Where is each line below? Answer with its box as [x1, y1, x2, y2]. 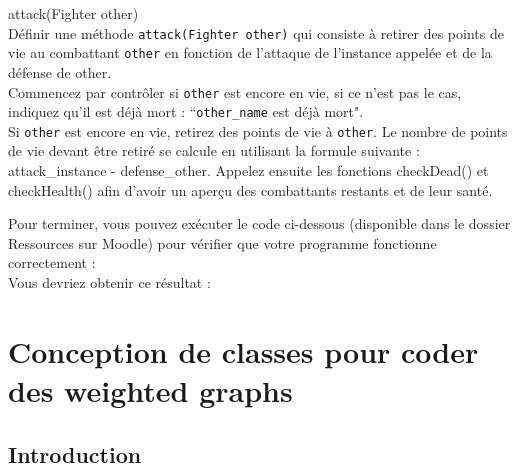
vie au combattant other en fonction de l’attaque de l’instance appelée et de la [8, 42, 492, 63]
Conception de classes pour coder [8, 330, 479, 371]
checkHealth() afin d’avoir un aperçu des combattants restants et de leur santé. [8, 179, 493, 200]
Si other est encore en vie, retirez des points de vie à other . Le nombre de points [8, 120, 508, 141]
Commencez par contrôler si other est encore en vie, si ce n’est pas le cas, [8, 81, 462, 102]
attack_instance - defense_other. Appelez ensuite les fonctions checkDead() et [8, 160, 489, 181]
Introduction [8, 438, 142, 469]
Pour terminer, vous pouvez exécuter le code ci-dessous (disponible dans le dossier [8, 213, 511, 234]
